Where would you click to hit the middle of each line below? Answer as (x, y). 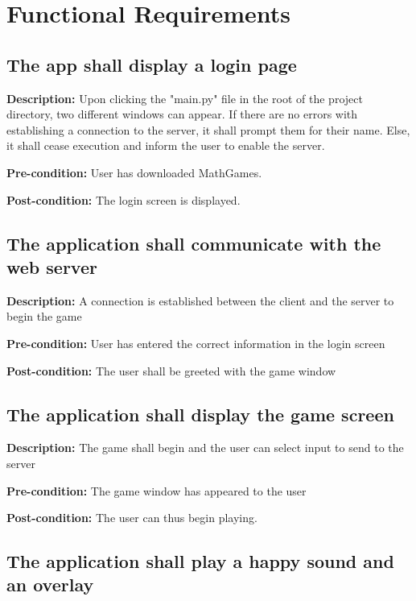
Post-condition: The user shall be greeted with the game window (171, 370)
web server (52, 266)
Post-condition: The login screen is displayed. (124, 199)
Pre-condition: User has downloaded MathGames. (134, 172)
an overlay (50, 584)
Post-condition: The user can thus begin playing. (132, 518)
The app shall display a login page (152, 64)
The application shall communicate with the (194, 243)
